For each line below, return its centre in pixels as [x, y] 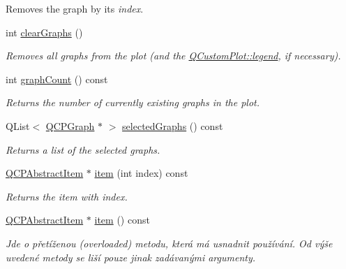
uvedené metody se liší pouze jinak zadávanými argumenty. [131, 257]
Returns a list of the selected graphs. [83, 149]
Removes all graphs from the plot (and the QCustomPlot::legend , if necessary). [173, 56]
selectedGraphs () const [173, 125]
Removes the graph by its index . [75, 8]
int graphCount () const [57, 79]
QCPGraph [70, 125]
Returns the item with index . [67, 196]
